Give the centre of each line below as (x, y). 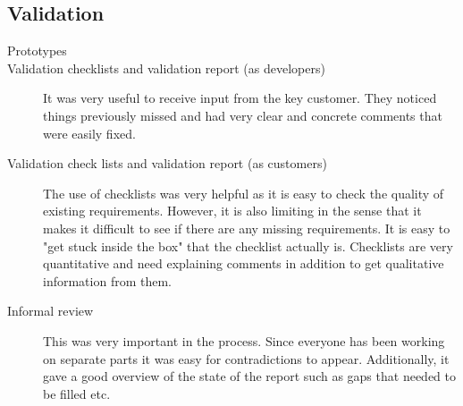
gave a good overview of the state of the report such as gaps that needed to (249, 376)
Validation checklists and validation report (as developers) (166, 68)
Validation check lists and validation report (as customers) (167, 163)
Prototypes (37, 51)
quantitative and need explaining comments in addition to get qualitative (244, 263)
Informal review (51, 311)
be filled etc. (77, 393)
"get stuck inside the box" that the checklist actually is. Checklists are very (248, 245)
